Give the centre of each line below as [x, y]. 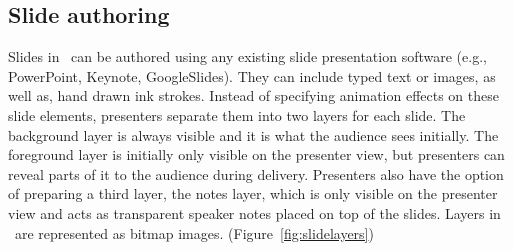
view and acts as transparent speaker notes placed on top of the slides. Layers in [254, 212]
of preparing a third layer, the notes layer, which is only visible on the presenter [253, 193]
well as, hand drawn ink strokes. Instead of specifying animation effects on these [253, 95]
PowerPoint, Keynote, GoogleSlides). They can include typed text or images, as [252, 75]
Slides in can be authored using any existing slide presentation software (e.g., [247, 56]
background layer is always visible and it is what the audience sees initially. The [253, 134]
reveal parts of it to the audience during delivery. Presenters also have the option [256, 173]
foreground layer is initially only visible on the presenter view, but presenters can [256, 154]
